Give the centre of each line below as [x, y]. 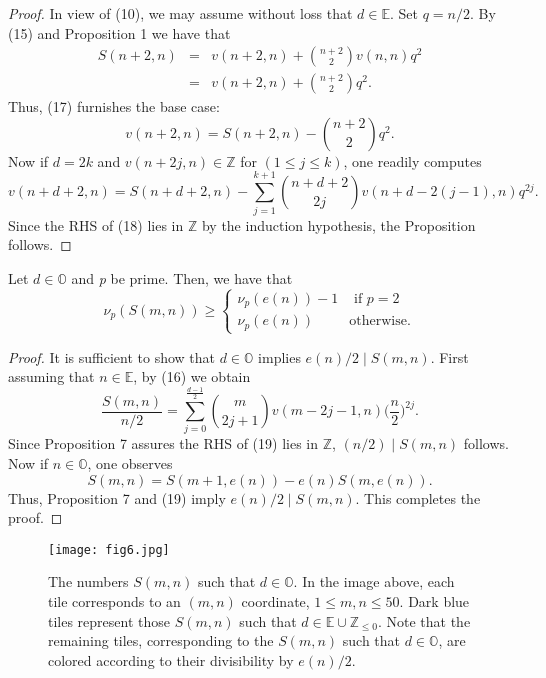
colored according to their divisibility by [171, 659]
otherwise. [380, 321]
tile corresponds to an [114, 600]
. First [449, 356]
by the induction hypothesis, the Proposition [338, 224]
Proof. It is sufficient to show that [112, 356]
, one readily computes [412, 160]
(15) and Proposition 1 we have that [119, 32]
